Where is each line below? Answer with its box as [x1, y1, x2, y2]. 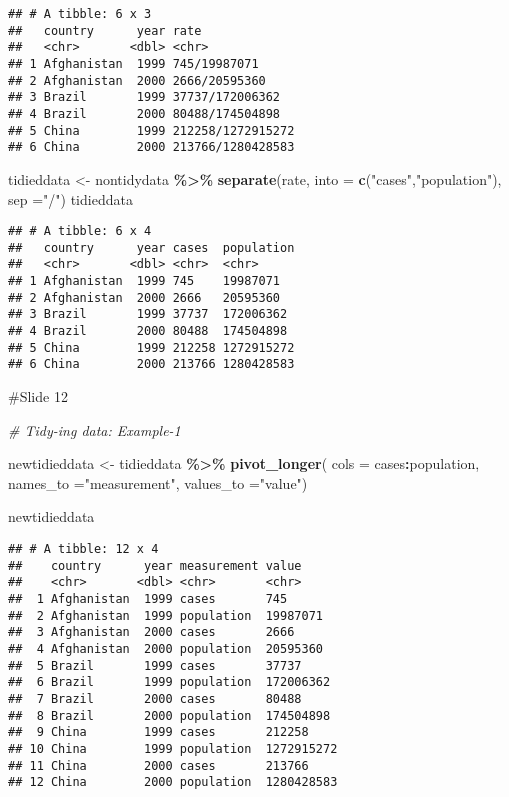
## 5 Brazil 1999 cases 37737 [8, 658, 302, 673]
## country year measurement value [8, 558, 302, 573]
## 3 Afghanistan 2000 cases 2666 [8, 625, 295, 640]
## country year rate [8, 23, 202, 38]
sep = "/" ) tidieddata [8, 188, 133, 209]
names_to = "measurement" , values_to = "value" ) [8, 472, 308, 493]
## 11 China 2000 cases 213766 [8, 758, 309, 773]
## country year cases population [8, 240, 295, 255]
